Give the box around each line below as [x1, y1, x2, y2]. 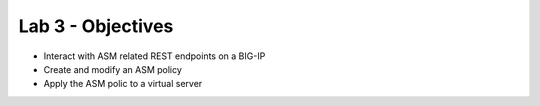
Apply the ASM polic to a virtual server [43, 78, 203, 90]
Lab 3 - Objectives [18, 15, 174, 37]
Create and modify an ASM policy [43, 63, 182, 75]
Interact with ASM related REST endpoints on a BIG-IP [43, 50, 266, 62]
